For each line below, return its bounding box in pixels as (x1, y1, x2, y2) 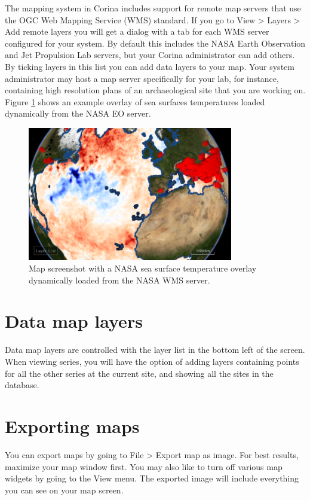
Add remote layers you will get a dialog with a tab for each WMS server (5, 25, 269, 38)
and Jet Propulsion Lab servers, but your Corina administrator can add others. (5, 48, 295, 61)
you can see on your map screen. (5, 483, 124, 496)
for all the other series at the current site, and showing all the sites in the (5, 367, 274, 379)
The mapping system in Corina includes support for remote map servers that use (5, 2, 301, 14)
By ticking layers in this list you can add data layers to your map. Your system (5, 60, 294, 72)
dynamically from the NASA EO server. (5, 107, 151, 120)
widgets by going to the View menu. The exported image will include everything (5, 472, 299, 484)
